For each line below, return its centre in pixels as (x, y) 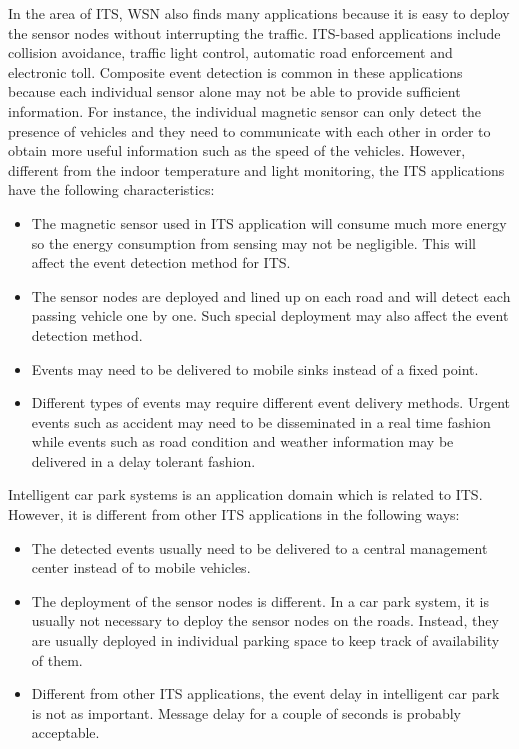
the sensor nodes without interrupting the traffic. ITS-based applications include (254, 32)
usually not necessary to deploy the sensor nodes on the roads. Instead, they (265, 620)
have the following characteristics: (111, 189)
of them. (57, 659)
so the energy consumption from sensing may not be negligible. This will (253, 242)
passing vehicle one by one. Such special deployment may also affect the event (270, 315)
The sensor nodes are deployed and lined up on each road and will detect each (271, 295)
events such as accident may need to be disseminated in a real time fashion (261, 421)
